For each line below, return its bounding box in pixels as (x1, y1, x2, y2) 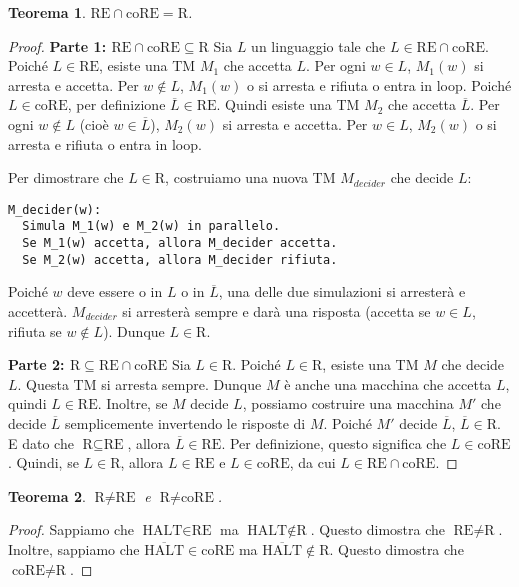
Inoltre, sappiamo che (8, 538, 140, 559)
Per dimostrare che (8, 167, 124, 188)
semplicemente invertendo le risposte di (64, 412, 306, 433)
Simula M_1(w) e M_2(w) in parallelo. (22, 219, 281, 234)
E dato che (8, 432, 74, 453)
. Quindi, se (8, 452, 79, 473)
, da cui (289, 452, 336, 473)
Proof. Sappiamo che (8, 519, 134, 540)
